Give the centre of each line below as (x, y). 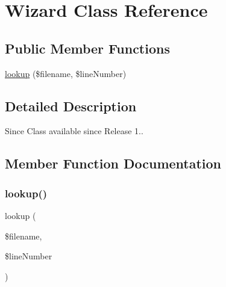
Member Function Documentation (113, 163)
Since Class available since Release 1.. (74, 131)
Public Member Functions (87, 48)
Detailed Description (71, 106)
